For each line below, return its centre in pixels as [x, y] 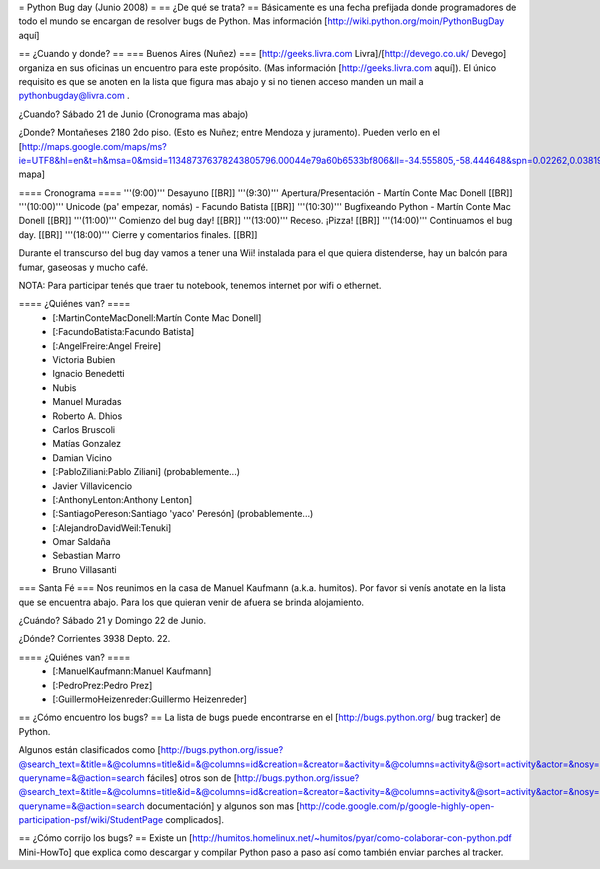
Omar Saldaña [81, 542]
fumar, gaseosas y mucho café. [83, 267]
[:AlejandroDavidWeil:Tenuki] [112, 527]
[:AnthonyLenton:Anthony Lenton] [122, 499]
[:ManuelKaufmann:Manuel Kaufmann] [132, 671]
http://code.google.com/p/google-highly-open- [397, 806]
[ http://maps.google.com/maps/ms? [92, 146]
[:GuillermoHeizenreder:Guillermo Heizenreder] [149, 699]
